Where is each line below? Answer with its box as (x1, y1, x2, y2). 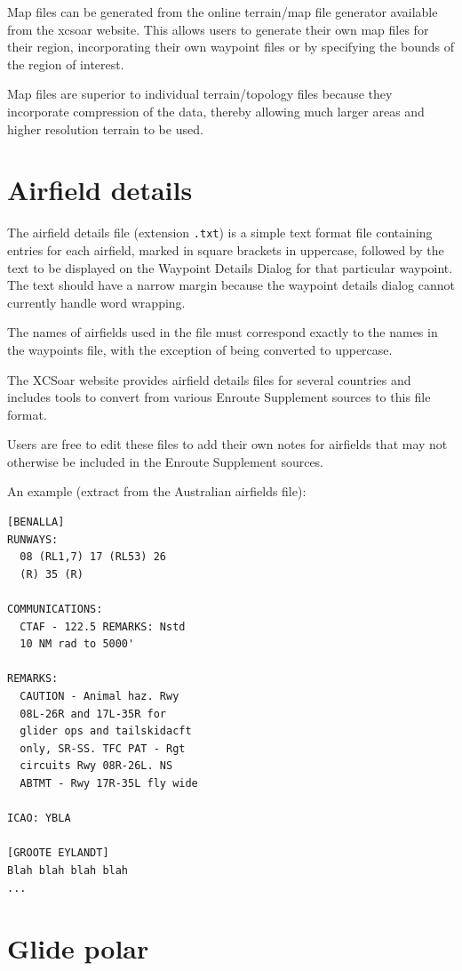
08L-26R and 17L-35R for (20, 707, 166, 720)
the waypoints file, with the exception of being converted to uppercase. (7, 340, 393, 358)
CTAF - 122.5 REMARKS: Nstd (20, 620, 186, 633)
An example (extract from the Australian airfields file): (7, 482, 307, 501)
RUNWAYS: (7, 533, 59, 546)
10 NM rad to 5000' (20, 638, 135, 651)
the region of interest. (7, 54, 124, 73)
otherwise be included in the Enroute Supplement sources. (7, 452, 324, 470)
